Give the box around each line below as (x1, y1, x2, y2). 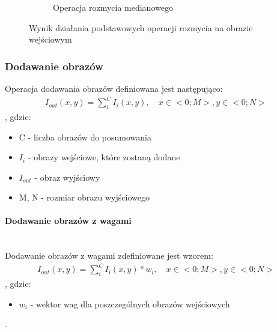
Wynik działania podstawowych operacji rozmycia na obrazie (29, 21, 253, 34)
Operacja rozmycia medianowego (53, 1, 173, 13)
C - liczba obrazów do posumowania (19, 130, 152, 143)
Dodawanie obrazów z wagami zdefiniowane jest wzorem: (5, 249, 213, 262)
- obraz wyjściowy (34, 171, 100, 183)
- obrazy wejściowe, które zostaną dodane (28, 151, 180, 163)
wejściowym (29, 33, 72, 46)
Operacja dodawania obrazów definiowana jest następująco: (5, 82, 223, 94)
